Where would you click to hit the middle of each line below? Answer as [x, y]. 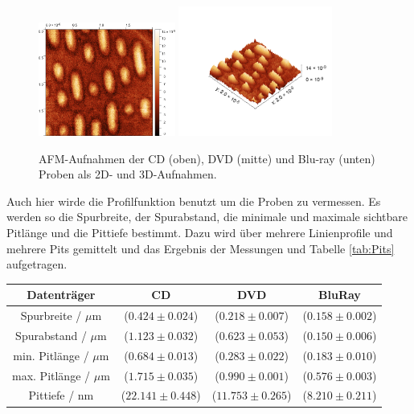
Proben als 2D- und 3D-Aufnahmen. [128, 174]
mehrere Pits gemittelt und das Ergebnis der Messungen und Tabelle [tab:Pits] [201, 248]
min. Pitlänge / [51, 355]
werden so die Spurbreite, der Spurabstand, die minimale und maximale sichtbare [207, 217]
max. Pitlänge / [51, 375]
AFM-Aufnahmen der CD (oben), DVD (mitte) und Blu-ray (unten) [207, 158]
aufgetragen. [37, 264]
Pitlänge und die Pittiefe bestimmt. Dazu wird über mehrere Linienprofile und [200, 232]
